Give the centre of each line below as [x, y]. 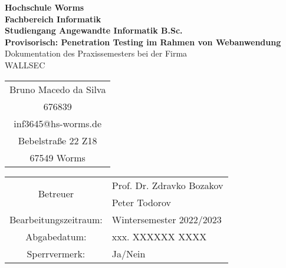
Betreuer [56, 194]
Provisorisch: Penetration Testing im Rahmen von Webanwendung [143, 42]
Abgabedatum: [56, 236]
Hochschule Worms [45, 7]
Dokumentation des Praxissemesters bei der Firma [96, 53]
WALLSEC [25, 64]
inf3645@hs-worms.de [58, 123]
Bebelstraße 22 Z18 [57, 140]
